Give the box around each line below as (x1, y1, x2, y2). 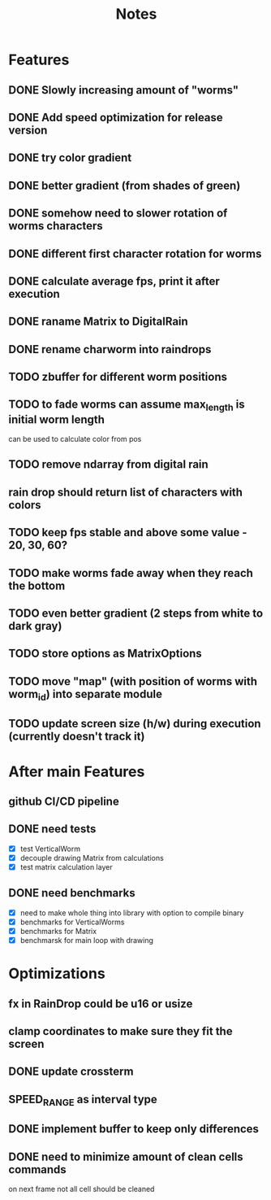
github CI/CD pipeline (8, 794, 119, 808)
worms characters (8, 219, 103, 233)
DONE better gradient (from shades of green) (8, 178, 241, 192)
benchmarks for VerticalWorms (19, 917, 125, 927)
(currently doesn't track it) (8, 730, 145, 744)
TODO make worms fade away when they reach (8, 566, 254, 580)
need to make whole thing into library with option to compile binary (19, 908, 244, 918)
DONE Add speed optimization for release (8, 111, 223, 124)
